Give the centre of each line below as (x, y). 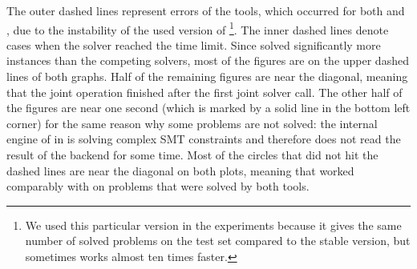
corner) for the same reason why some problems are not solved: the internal (192, 123)
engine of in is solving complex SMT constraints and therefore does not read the (204, 139)
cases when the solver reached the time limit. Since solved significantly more (194, 44)
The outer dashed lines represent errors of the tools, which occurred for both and (206, 10)
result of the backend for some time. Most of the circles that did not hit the (192, 155)
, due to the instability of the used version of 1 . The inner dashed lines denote (198, 28)
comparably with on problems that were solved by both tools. (158, 186)
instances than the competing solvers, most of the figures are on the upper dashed (208, 60)
